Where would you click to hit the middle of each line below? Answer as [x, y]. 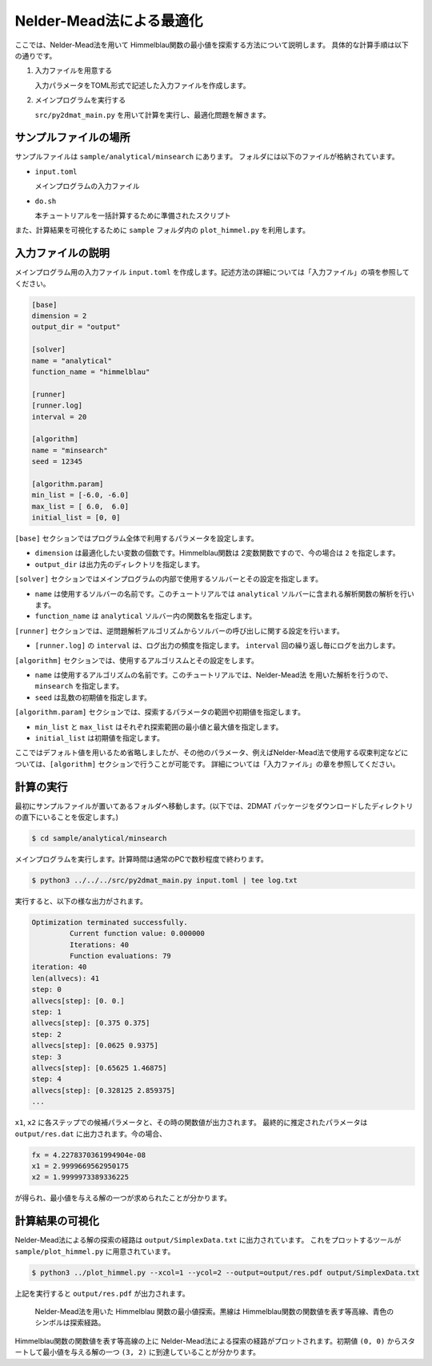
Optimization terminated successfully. [110, 922]
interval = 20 [59, 417]
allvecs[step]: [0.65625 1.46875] [99, 1068]
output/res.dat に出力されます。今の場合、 [91, 1134]
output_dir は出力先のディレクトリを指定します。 [119, 564]
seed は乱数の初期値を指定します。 [93, 697]
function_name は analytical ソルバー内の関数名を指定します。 [146, 616]
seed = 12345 [57, 462]
